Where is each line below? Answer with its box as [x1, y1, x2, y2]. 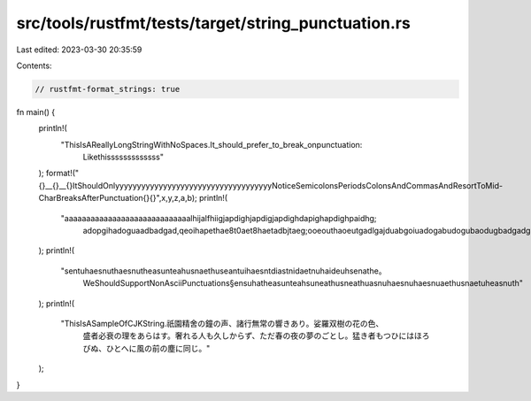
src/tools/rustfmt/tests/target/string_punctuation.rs [16, 13, 411, 33]
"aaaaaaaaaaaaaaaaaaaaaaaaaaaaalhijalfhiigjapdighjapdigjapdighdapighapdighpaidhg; [60, 212, 377, 223]
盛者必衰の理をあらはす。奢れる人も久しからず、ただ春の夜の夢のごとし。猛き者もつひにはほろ [82, 330, 430, 341]
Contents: [16, 60, 52, 71]
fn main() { [16, 106, 56, 117]
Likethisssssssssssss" [82, 151, 164, 163]
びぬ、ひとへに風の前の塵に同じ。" [82, 343, 211, 353]
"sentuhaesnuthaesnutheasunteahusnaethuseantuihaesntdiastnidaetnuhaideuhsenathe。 [60, 266, 387, 276]
